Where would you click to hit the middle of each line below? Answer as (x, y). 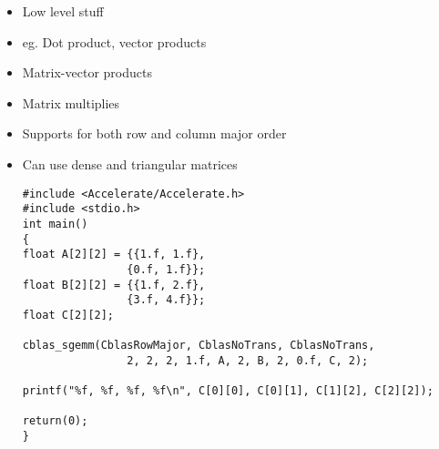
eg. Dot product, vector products (114, 41)
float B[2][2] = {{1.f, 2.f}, (114, 285)
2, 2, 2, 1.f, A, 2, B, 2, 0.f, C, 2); (248, 360)
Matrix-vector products (87, 72)
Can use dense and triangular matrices (130, 163)
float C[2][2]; (68, 315)
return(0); (55, 421)
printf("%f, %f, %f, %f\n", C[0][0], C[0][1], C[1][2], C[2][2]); (228, 391)
